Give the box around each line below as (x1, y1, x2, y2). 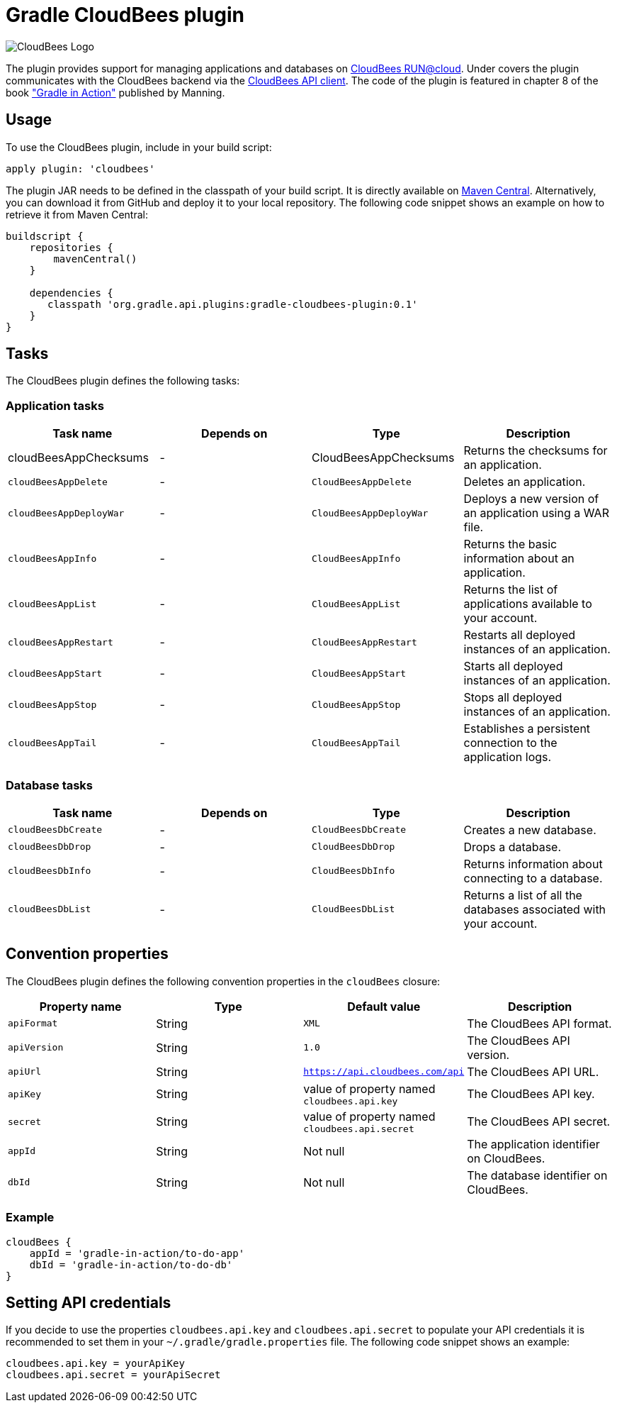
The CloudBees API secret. (467, 1114, 611, 1129)
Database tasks (6, 777, 94, 792)
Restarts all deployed (463, 628, 576, 643)
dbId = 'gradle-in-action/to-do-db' (29, 1258, 233, 1270)
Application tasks (6, 398, 104, 413)
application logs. (463, 750, 552, 765)
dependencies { (29, 287, 113, 299)
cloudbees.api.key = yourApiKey (6, 1358, 185, 1370)
